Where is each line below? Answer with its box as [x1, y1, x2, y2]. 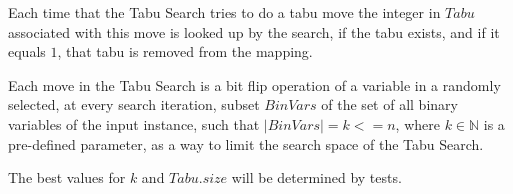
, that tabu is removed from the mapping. [57, 41, 313, 62]
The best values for [8, 167, 126, 188]
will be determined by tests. [231, 167, 402, 188]
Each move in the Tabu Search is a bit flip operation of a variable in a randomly [8, 74, 501, 95]
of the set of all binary [321, 94, 458, 115]
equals [8, 41, 46, 62]
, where [395, 113, 440, 134]
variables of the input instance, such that [8, 113, 260, 134]
